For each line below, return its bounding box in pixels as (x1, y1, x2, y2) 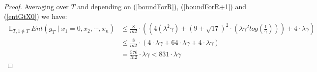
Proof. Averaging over (4, 1, 69, 11)
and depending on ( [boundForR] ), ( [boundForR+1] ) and (77, 1, 247, 11)
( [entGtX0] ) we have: (4, 11, 67, 21)
